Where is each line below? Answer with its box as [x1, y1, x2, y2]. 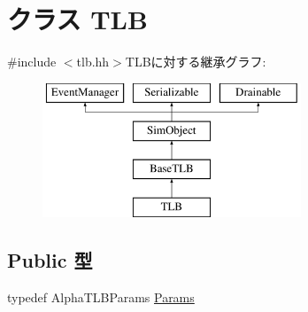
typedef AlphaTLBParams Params [7, 287, 195, 306]
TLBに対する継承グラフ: [125, 52, 266, 71]
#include [7, 52, 57, 71]
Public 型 [7, 246, 93, 273]
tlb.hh [76, 52, 110, 71]
